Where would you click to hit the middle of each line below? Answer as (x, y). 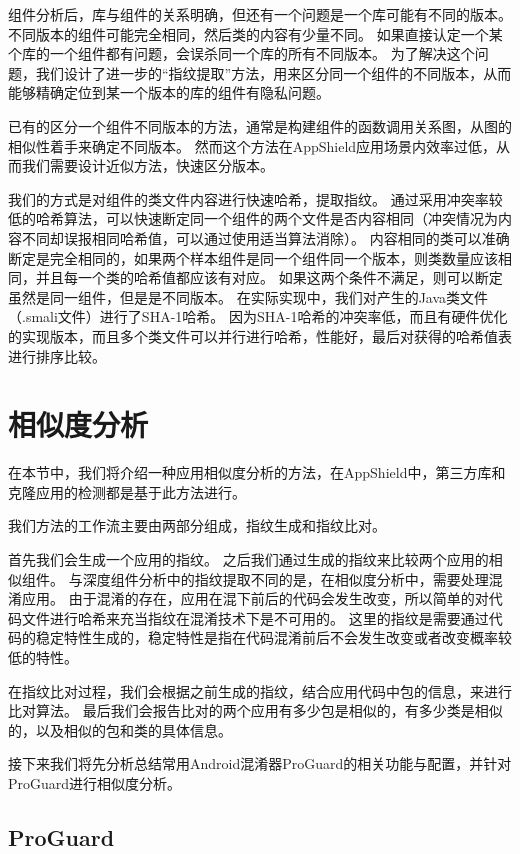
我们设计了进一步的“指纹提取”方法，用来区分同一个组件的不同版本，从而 (273, 72)
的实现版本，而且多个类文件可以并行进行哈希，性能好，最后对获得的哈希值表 (260, 335)
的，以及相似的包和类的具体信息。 (120, 729)
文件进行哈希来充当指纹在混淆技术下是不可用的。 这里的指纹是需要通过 (255, 617)
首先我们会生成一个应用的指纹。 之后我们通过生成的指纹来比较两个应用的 (248, 559)
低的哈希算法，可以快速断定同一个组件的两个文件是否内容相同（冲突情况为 (253, 218)
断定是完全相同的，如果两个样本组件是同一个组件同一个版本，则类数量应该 (253, 257)
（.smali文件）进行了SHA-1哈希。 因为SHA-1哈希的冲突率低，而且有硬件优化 (258, 316)
